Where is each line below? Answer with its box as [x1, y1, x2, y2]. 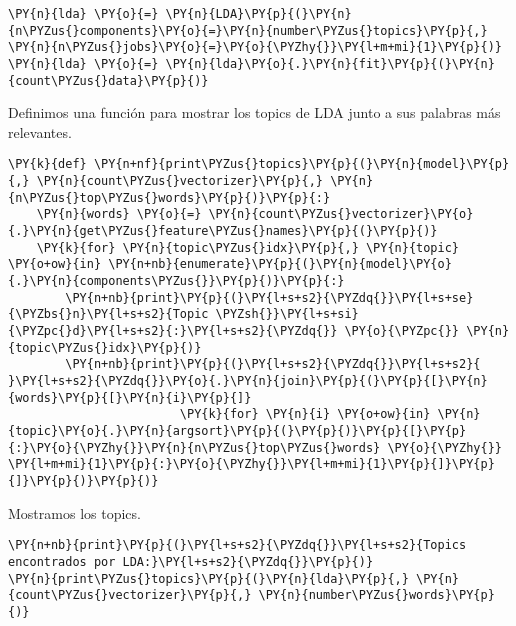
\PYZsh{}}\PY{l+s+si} [215, 307, 359, 322]
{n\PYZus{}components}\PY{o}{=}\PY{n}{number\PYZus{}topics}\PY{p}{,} [8, 23, 488, 38]
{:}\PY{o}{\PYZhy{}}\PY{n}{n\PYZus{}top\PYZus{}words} [8, 440, 381, 455]
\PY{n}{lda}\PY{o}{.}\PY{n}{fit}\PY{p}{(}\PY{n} [165, 56, 495, 71]
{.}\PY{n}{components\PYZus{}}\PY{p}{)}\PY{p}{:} [8, 274, 345, 289]
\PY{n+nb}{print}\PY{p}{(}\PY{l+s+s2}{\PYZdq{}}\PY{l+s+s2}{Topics [8, 538, 467, 553]
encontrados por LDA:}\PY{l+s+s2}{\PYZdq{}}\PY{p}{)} [8, 554, 374, 569]
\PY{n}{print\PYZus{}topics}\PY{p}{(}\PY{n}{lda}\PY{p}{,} [8, 571, 409, 586]
